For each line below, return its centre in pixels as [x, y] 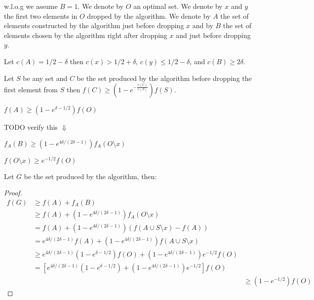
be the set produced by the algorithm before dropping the [164, 78]
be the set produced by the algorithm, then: [90, 176]
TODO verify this [31, 127]
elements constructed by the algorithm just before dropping [94, 25]
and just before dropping [213, 35]
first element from [31, 90]
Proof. [13, 193]
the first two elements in [41, 16]
